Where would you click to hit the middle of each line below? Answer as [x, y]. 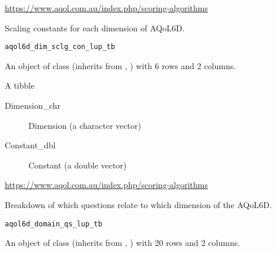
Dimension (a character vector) [85, 125]
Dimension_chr [33, 106]
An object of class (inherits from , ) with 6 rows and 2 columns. [121, 65]
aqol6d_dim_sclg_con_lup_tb [60, 47]
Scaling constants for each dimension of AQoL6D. [95, 27]
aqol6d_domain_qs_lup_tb [54, 224]
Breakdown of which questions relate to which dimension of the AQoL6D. [138, 205]
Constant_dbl [30, 145]
